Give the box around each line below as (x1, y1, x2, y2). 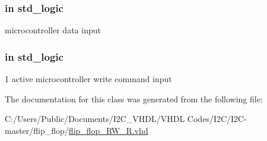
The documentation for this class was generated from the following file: (5, 92, 263, 105)
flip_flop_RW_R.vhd (68, 124, 148, 136)
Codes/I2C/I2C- (187, 112, 247, 125)
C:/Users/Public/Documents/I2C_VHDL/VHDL (5, 112, 185, 125)
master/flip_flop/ (5, 124, 69, 136)
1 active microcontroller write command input (5, 73, 172, 85)
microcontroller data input (5, 24, 101, 36)
